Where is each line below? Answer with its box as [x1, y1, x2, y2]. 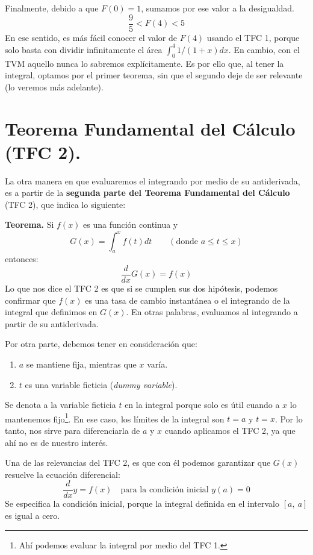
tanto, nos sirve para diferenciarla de [5, 424, 140, 436]
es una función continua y [83, 218, 178, 231]
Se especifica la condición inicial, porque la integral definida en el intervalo [5, 497, 279, 510]
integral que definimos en [5, 306, 98, 318]
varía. [147, 357, 168, 370]
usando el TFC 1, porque [206, 31, 300, 43]
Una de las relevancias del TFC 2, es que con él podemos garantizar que [5, 456, 271, 469]
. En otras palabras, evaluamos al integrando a [126, 306, 298, 318]
